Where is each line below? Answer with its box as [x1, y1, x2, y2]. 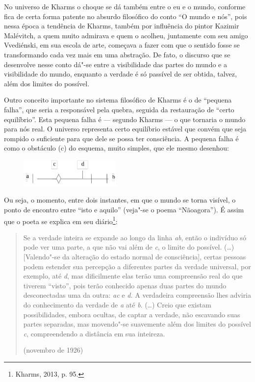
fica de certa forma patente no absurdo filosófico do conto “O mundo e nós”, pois [4, 11, 247, 21]
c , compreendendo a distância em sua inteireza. [23, 328, 165, 338]
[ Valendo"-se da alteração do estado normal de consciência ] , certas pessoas [23, 251, 246, 261]
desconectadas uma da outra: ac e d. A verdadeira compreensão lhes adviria [23, 290, 252, 300]
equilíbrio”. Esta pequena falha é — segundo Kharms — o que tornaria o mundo [4, 114, 246, 124]
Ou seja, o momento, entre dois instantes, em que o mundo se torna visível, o [4, 195, 236, 205]
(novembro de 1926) [23, 345, 83, 355]
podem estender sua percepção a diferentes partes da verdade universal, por [23, 261, 251, 271]
